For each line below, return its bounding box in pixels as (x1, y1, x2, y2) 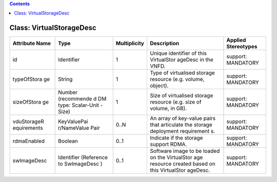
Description (149, 40, 180, 47)
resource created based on (149, 160, 215, 168)
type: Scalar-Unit (58, 102, 100, 109)
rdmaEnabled (12, 137, 45, 145)
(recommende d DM (58, 95, 107, 103)
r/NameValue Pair (58, 125, 100, 132)
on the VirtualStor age (149, 154, 203, 161)
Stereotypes (226, 43, 258, 50)
